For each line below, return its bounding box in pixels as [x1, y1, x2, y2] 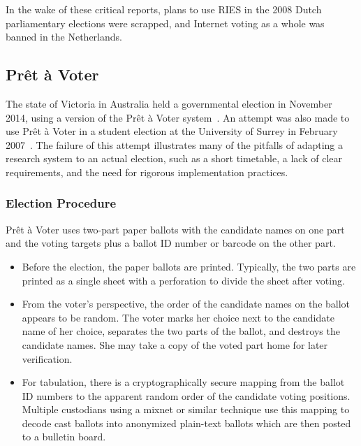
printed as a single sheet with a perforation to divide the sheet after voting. [22, 273, 345, 287]
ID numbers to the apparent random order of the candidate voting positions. [22, 388, 351, 403]
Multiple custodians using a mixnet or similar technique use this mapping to [22, 402, 350, 417]
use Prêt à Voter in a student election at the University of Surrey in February [6, 124, 338, 138]
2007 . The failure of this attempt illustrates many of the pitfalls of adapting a [6, 137, 344, 152]
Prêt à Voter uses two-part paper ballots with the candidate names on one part [6, 222, 345, 236]
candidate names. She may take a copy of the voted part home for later [22, 337, 328, 352]
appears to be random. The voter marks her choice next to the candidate [22, 310, 334, 324]
